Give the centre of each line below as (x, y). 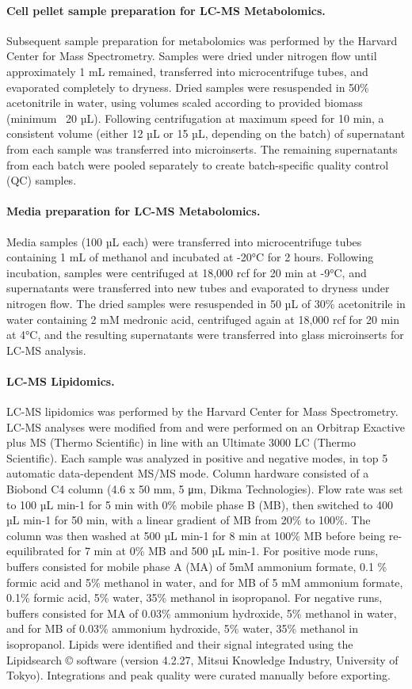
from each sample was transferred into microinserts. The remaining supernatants (202, 148)
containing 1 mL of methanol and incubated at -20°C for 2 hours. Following (190, 257)
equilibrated (35, 551)
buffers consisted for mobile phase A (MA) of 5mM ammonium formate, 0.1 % (197, 567)
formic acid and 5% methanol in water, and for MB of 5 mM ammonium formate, (205, 582)
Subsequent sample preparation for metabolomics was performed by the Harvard (202, 40)
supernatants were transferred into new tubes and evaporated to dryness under (198, 288)
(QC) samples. (42, 180)
